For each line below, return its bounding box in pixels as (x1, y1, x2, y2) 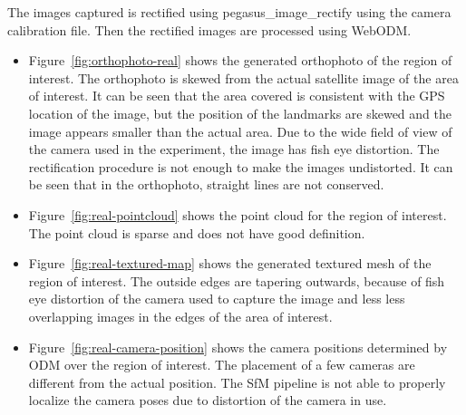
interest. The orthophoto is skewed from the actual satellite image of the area (28, 68, 459, 87)
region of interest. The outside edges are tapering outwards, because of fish (28, 271, 445, 290)
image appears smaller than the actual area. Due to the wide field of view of (28, 121, 452, 140)
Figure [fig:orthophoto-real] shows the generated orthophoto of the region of (28, 51, 452, 70)
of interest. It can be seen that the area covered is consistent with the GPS (28, 86, 445, 105)
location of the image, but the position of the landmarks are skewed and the (28, 103, 451, 122)
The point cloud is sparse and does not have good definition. (28, 223, 365, 242)
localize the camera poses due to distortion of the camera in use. (28, 391, 387, 410)
